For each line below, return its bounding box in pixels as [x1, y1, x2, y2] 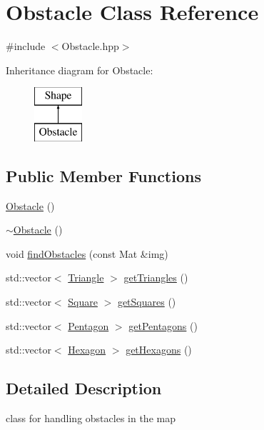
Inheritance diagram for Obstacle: [6, 62, 153, 77]
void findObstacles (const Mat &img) [6, 246, 168, 261]
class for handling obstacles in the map [6, 411, 176, 426]
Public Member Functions [6, 164, 201, 186]
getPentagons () [128, 318, 198, 333]
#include [6, 39, 46, 54]
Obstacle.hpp [61, 39, 119, 54]
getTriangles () [123, 270, 188, 285]
